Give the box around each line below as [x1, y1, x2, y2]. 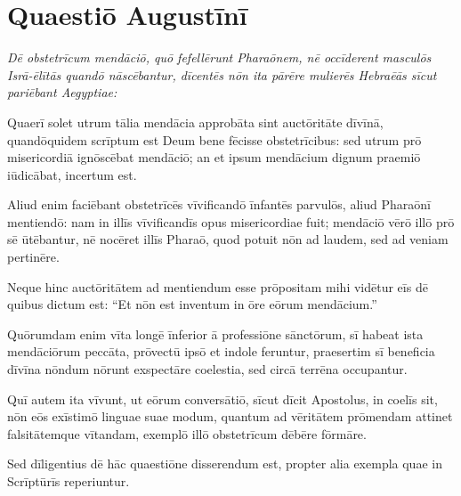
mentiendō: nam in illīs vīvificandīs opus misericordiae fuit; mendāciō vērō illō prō [7, 212, 455, 231]
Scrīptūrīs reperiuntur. [7, 472, 130, 490]
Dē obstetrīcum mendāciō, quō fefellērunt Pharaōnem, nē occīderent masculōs [7, 48, 432, 67]
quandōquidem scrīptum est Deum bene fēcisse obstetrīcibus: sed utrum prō [7, 130, 422, 149]
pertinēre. [7, 248, 60, 266]
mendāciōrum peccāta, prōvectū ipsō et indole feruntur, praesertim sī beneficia [7, 342, 435, 361]
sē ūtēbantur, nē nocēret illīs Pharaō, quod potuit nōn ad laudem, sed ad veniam [7, 230, 449, 248]
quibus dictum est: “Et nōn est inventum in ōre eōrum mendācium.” [7, 295, 377, 313]
